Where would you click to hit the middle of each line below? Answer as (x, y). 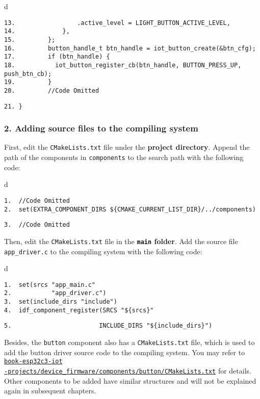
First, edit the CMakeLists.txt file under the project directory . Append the (127, 147)
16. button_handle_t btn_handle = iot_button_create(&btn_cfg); (130, 48)
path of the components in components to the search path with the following (124, 157)
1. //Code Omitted (37, 201)
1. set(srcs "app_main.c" (50, 285)
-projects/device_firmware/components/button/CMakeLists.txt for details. (128, 370)
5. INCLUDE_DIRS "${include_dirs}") (108, 326)
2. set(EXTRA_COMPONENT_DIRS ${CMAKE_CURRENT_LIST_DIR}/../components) (130, 209)
